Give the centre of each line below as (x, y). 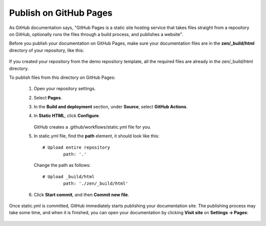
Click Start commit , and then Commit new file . (82, 194)
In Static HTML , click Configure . (67, 116)
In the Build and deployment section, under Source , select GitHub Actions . (111, 107)
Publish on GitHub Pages (61, 13)
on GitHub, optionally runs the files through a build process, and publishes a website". (96, 34)
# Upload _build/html (68, 177)
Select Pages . (48, 97)
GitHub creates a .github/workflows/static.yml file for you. (92, 127)
